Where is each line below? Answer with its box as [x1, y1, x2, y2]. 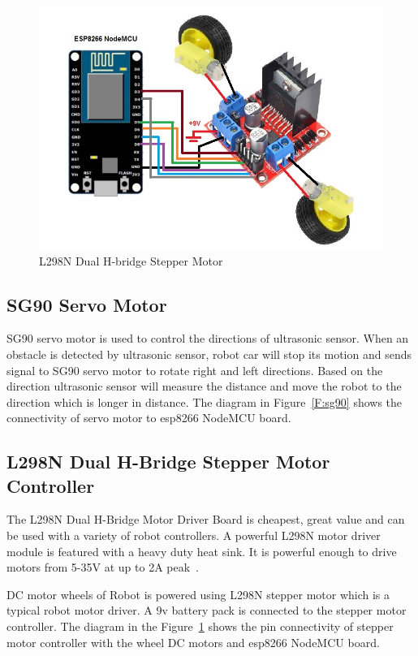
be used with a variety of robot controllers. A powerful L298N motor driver [6, 527, 381, 544]
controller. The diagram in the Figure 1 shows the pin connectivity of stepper [6, 618, 394, 635]
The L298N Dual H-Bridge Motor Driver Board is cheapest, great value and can [6, 511, 405, 528]
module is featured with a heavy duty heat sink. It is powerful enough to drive [6, 542, 397, 559]
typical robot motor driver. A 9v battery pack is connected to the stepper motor [6, 602, 407, 619]
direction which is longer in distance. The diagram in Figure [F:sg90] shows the [6, 393, 403, 410]
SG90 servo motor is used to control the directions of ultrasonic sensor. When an [6, 330, 409, 347]
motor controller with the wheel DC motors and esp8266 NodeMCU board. [6, 633, 380, 650]
